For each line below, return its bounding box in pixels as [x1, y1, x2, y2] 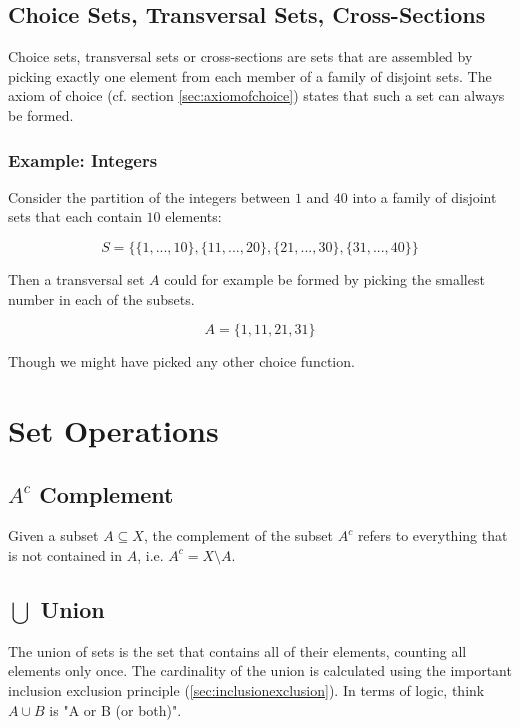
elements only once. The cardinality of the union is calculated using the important [8, 660, 512, 681]
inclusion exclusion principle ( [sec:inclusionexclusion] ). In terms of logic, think [8, 679, 485, 700]
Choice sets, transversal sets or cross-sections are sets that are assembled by [8, 46, 473, 67]
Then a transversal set [8, 268, 145, 289]
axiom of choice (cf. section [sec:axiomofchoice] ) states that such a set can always [8, 85, 505, 106]
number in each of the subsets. [8, 288, 195, 309]
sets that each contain [8, 206, 142, 227]
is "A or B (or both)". [49, 699, 182, 720]
